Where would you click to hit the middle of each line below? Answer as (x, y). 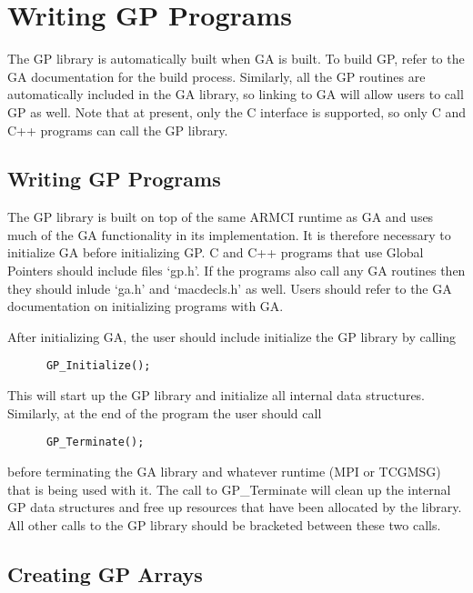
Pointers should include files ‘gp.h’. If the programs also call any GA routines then (236, 271)
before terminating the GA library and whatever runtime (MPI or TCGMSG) (224, 471)
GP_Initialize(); (98, 366)
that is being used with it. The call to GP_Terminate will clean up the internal (229, 489)
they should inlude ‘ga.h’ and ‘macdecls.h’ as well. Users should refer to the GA (230, 288)
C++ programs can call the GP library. (118, 130)
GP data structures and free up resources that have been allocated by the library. (235, 507)
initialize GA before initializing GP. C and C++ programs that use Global (216, 252)
